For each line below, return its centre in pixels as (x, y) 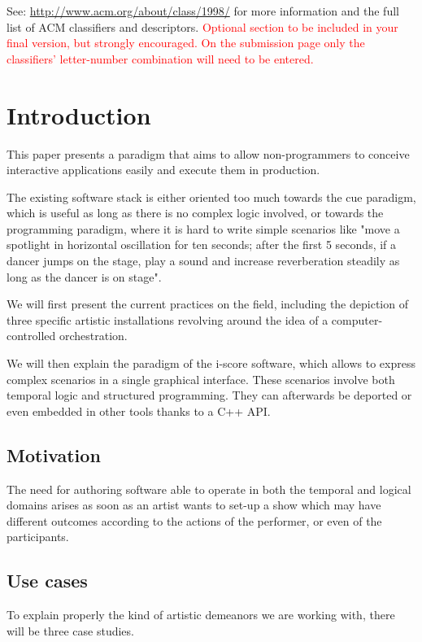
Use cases (47, 581)
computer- (357, 319)
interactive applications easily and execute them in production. (163, 170)
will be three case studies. (70, 630)
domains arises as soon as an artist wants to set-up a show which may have (194, 505)
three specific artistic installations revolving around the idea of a (167, 319)
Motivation (54, 454)
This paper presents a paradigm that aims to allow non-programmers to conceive (208, 153)
